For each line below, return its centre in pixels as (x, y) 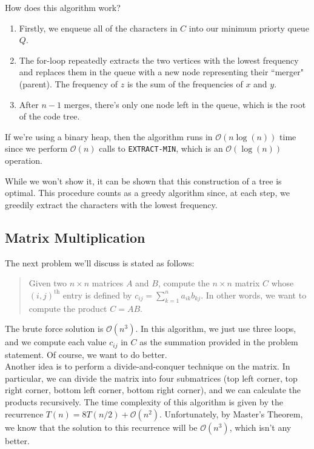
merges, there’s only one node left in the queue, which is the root (185, 104)
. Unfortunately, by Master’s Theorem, (231, 414)
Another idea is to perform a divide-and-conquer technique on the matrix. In (148, 366)
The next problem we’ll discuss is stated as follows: (100, 262)
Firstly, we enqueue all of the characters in (98, 28)
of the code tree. (49, 116)
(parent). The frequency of (68, 83)
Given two (48, 283)
